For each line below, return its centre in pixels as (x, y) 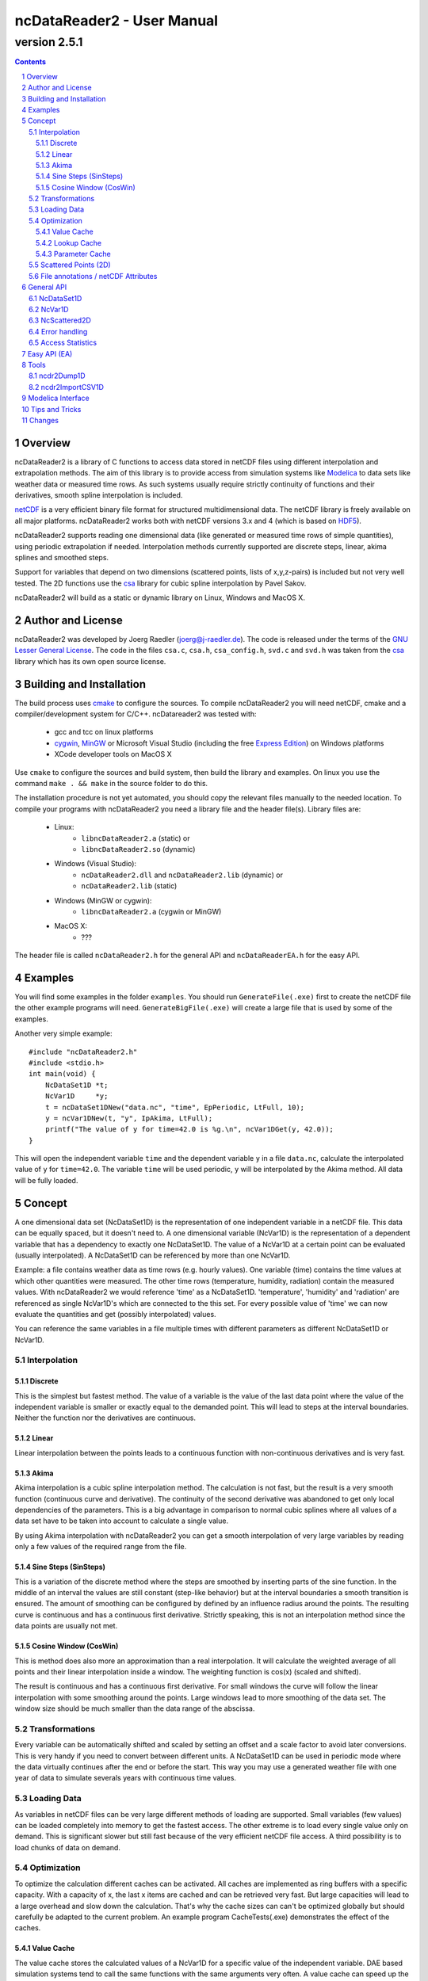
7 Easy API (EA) (47, 353)
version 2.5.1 (49, 42)
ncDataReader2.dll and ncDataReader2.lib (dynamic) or (182, 875)
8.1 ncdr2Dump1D (57, 376)
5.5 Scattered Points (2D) (70, 265)
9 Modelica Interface (56, 398)
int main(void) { (62, 1074)
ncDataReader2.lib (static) (129, 886)
